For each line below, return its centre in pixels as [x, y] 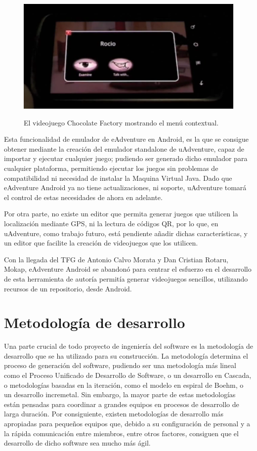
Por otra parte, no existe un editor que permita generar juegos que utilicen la [121, 214]
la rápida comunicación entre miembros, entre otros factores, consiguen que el [121, 433]
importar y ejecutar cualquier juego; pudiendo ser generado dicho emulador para [126, 158]
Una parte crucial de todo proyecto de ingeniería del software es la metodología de [128, 346]
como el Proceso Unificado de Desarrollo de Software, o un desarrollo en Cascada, [128, 375]
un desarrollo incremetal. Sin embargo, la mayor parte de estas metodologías [120, 394]
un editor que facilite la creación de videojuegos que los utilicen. [101, 243]
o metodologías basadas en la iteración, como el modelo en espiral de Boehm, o [124, 385]
